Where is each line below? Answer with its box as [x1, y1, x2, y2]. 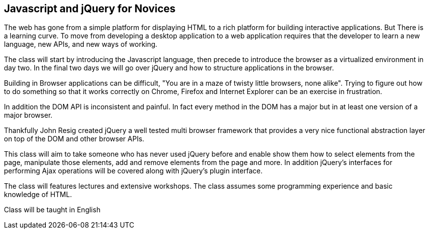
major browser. [4, 111, 53, 120]
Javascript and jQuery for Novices [4, 2, 176, 15]
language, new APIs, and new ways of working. [4, 40, 158, 49]
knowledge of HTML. [4, 190, 72, 199]
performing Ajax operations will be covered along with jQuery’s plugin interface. [4, 166, 263, 175]
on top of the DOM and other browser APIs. [4, 134, 144, 143]
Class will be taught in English [4, 205, 100, 214]
